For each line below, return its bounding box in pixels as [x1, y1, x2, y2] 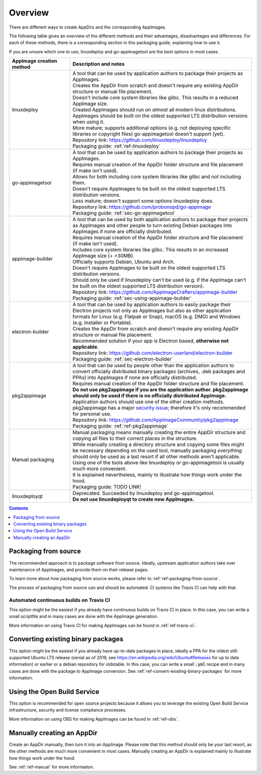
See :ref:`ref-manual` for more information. [9, 764, 95, 770]
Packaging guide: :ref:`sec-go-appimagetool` [72, 210, 176, 217]
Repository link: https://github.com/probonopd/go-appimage [72, 204, 211, 210]
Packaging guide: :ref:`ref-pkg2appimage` [72, 423, 169, 429]
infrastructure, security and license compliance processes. [9, 707, 127, 713]
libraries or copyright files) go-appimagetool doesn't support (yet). [72, 131, 225, 138]
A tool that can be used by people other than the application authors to [72, 362, 234, 369]
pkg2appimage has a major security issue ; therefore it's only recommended [72, 405, 246, 411]
